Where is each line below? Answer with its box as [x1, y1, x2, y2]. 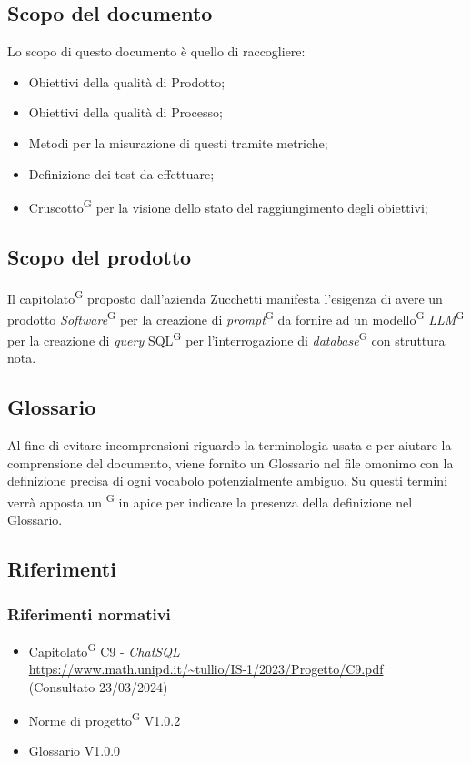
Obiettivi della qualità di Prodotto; [28, 72, 225, 91]
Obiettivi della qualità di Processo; [28, 103, 223, 122]
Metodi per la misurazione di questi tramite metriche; [28, 133, 328, 152]
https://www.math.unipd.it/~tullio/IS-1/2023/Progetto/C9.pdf [28, 659, 384, 678]
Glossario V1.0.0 [28, 741, 121, 760]
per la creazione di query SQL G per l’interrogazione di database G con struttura [7, 328, 446, 349]
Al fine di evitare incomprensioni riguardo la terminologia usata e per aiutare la [7, 436, 452, 455]
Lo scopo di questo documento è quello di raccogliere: [7, 42, 306, 61]
